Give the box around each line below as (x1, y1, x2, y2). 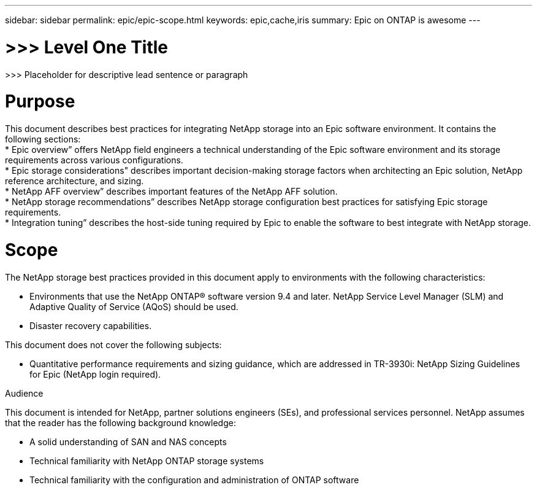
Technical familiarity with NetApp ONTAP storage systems (29, 455, 264, 466)
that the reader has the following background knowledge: (5, 417, 236, 428)
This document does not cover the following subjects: (5, 339, 222, 350)
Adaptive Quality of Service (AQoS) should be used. (29, 301, 238, 312)
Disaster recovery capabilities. (29, 320, 152, 331)
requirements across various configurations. (5, 155, 183, 165)
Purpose (5, 91, 75, 112)
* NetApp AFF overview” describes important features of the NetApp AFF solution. (5, 186, 338, 196)
